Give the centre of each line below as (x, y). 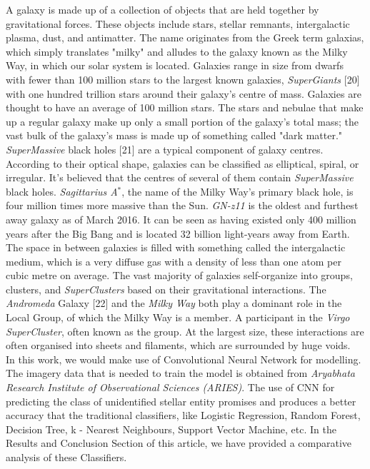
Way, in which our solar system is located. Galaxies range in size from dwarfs (175, 65)
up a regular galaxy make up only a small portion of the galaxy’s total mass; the (182, 121)
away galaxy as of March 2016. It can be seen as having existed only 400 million (181, 219)
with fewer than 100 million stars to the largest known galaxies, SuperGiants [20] (183, 79)
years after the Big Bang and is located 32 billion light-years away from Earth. (178, 233)
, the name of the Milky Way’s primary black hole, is (237, 191)
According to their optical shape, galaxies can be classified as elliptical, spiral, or (182, 163)
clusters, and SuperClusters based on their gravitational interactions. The (166, 289)
